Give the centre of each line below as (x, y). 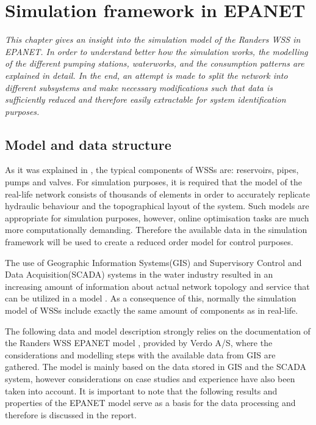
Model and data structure (88, 144)
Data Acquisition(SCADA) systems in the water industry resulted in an (139, 274)
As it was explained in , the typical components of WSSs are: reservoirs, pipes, (152, 170)
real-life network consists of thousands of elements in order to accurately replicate (157, 194)
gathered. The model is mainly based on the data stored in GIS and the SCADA (156, 367)
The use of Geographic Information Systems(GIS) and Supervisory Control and (153, 262)
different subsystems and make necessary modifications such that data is (139, 87)
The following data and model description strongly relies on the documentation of (158, 331)
